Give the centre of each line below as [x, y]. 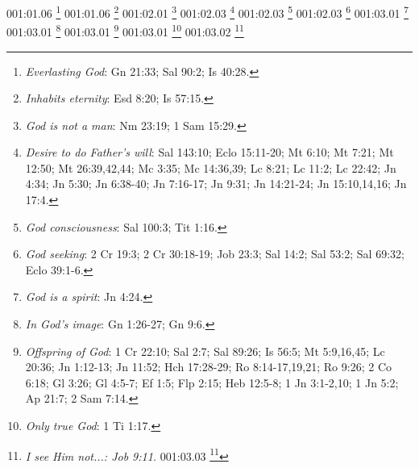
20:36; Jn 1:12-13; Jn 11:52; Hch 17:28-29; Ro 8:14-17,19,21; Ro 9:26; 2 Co [208, 367]
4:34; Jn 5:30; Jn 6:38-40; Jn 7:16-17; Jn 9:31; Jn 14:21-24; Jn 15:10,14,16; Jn [216, 184]
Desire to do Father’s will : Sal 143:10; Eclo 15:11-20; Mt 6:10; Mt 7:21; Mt [209, 152]
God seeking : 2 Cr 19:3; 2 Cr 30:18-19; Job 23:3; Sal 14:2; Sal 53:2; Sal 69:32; [215, 254]
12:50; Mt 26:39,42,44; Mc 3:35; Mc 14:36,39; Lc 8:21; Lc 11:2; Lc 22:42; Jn [211, 167]
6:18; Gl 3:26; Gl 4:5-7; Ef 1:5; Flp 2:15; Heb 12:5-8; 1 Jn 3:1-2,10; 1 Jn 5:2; [212, 382]
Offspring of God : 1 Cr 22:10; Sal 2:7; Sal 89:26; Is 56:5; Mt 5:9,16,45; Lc [205, 351]
